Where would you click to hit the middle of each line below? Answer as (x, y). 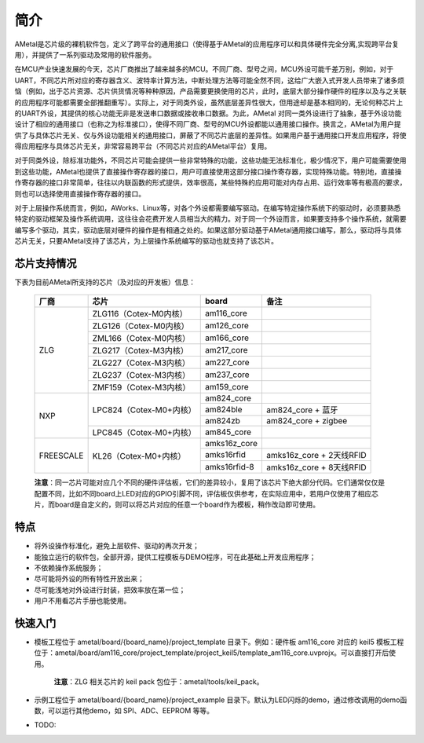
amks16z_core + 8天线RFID (316, 467)
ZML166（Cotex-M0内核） (141, 339)
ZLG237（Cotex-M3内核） (141, 375)
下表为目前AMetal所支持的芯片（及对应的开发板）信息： (105, 282)
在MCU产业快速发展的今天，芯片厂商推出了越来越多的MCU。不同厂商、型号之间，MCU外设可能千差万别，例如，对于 (204, 69)
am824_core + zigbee (307, 421)
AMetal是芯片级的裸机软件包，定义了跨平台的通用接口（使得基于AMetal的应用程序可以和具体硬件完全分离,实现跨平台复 (207, 44)
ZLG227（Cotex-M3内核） (141, 363)
